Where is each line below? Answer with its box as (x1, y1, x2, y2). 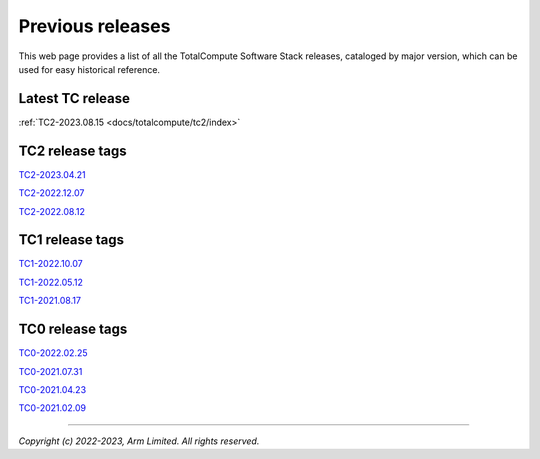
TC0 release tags (18, 321, 128, 338)
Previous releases (18, 15, 171, 37)
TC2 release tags (18, 142, 127, 159)
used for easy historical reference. (18, 63, 160, 75)
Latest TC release (18, 90, 130, 107)
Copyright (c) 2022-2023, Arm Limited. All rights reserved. (18, 435, 260, 447)
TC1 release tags (18, 231, 125, 249)
